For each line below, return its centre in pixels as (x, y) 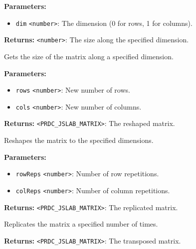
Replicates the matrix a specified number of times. (81, 224)
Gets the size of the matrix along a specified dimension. (89, 56)
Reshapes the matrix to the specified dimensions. (79, 140)
